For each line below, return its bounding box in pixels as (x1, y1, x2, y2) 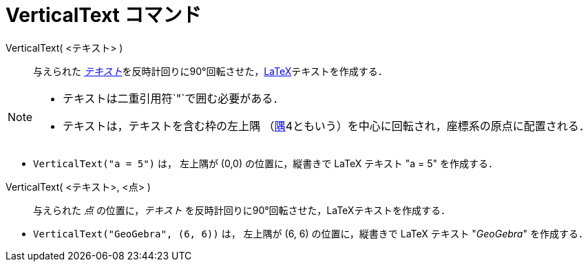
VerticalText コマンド (6, 3, 202, 27)
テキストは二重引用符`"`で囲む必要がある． (63, 91, 284, 105)
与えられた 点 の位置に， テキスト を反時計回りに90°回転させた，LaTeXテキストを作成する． (33, 204, 450, 216)
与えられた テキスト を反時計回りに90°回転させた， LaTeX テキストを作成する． (33, 65, 388, 77)
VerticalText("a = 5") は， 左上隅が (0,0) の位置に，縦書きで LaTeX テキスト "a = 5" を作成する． (33, 157, 498, 169)
